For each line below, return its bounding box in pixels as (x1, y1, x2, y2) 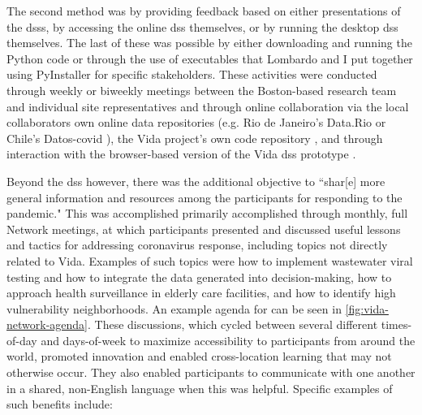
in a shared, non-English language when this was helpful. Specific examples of (6, 379, 393, 396)
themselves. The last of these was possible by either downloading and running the (6, 34, 412, 51)
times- (381, 316, 412, 333)
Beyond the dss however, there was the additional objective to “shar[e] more (6, 172, 385, 189)
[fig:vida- (345, 300, 389, 317)
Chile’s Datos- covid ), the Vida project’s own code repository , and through (6, 129, 383, 146)
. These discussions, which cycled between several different (88, 316, 378, 333)
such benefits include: (6, 396, 113, 413)
